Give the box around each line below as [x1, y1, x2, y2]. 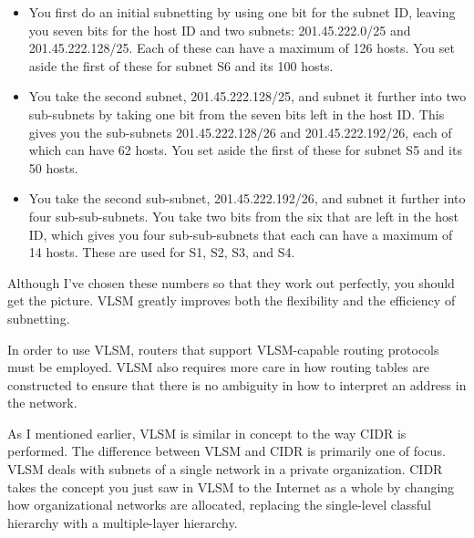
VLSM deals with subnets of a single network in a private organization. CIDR [7, 460, 443, 479]
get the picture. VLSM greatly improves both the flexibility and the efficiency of [7, 291, 456, 310]
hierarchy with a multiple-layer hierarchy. [7, 512, 238, 532]
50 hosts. [28, 158, 78, 177]
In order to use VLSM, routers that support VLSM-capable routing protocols [7, 339, 439, 358]
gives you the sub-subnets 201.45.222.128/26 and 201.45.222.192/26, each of [28, 122, 452, 141]
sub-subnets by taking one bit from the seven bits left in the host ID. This [28, 104, 445, 123]
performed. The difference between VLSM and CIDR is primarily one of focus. [7, 441, 446, 460]
